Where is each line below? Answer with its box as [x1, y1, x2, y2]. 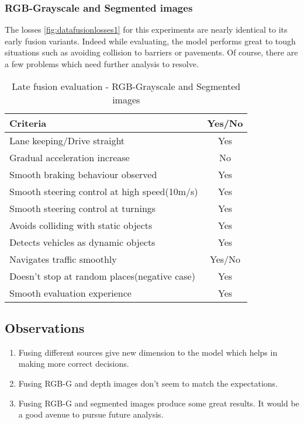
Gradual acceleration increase [9, 150, 130, 164]
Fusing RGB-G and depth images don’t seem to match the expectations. [18, 377, 278, 389]
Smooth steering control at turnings [9, 201, 156, 215]
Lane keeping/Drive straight [9, 133, 125, 147]
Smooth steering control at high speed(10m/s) [9, 184, 198, 198]
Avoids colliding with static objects [9, 218, 153, 232]
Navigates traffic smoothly [9, 252, 117, 266]
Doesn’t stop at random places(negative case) [9, 269, 195, 283]
